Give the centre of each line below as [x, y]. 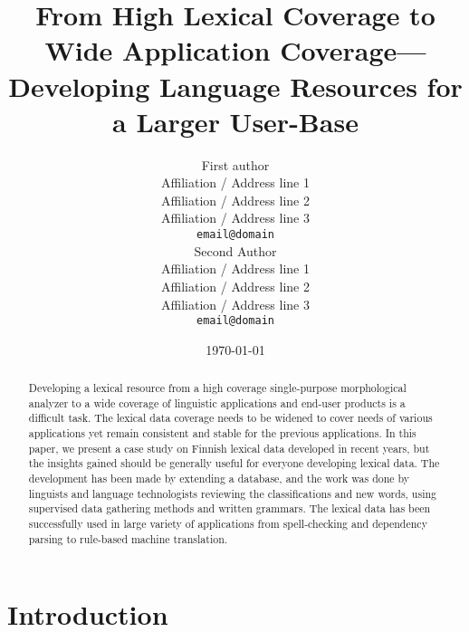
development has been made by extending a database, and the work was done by [219, 479]
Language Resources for [311, 86]
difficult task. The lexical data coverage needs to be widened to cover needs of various [230, 418]
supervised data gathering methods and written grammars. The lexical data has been [230, 508]
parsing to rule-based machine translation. [128, 538]
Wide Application [158, 50]
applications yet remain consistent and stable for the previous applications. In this [222, 433]
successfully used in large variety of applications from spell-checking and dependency [228, 524]
